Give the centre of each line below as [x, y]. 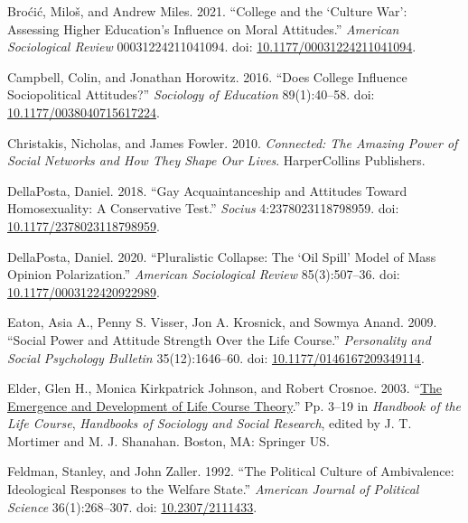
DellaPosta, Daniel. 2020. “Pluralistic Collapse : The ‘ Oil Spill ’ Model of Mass [222, 256]
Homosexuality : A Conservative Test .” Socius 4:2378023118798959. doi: [203, 208]
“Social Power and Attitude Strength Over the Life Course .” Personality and [219, 339]
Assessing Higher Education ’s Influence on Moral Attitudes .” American [203, 28]
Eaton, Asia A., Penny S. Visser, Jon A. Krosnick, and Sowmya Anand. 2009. [222, 322]
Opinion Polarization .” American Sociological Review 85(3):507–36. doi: [204, 274]
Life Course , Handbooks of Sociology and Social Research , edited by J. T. [210, 423]
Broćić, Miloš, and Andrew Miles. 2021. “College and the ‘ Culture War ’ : [207, 11]
